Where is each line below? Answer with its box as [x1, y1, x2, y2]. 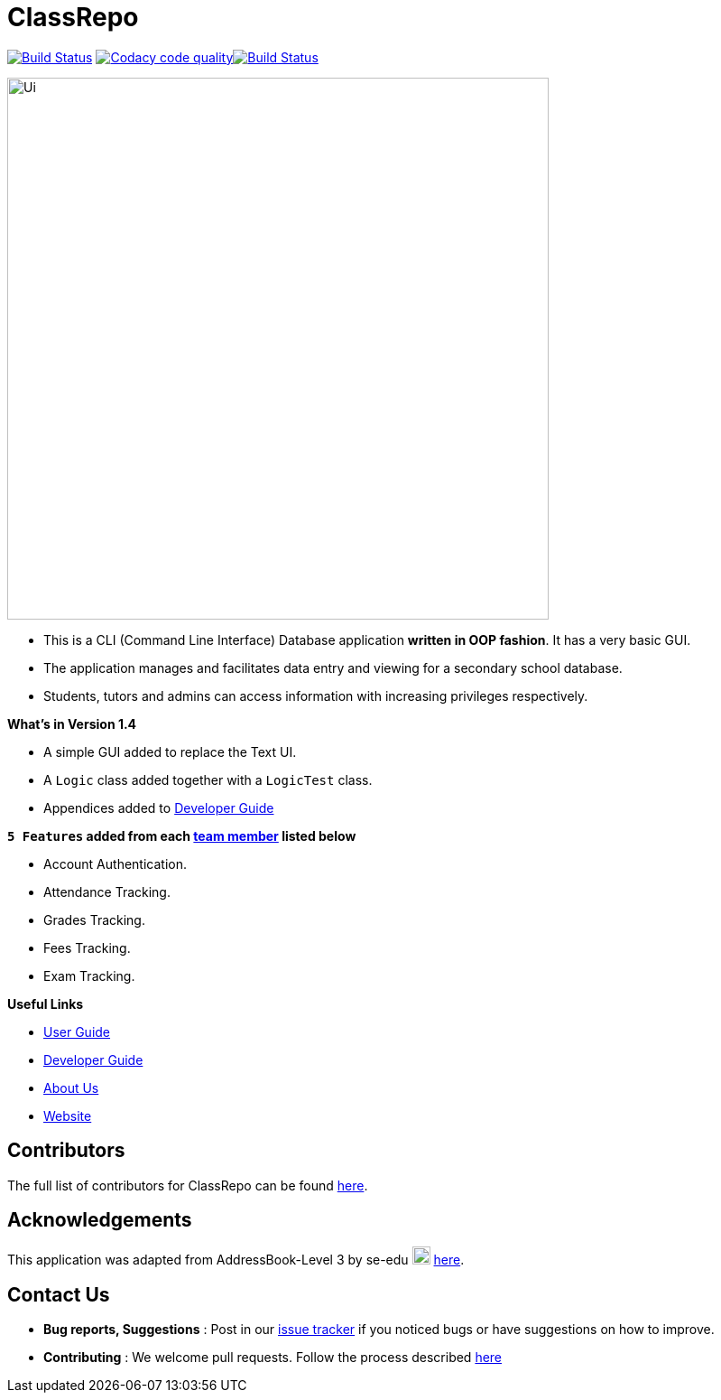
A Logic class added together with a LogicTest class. [43, 771, 373, 788]
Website [43, 1107, 92, 1124]
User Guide [43, 1023, 111, 1040]
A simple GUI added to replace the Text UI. [43, 743, 297, 760]
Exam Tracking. [43, 967, 135, 984]
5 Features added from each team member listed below [7, 827, 356, 844]
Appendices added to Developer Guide [43, 799, 274, 816]
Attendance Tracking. [43, 883, 171, 900]
